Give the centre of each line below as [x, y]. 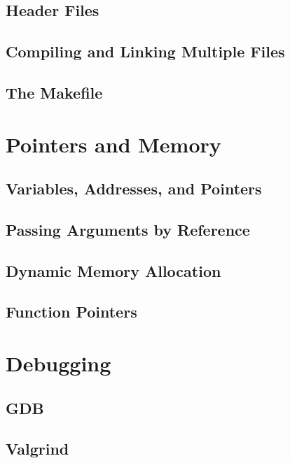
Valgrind [37, 449]
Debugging [58, 363]
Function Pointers [71, 312]
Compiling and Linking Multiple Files [145, 51]
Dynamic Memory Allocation [113, 270]
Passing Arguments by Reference [128, 229]
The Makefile [54, 92]
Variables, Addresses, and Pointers [134, 188]
